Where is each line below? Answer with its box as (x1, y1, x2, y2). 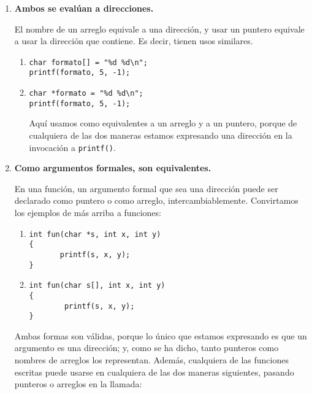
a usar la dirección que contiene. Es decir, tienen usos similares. (14, 34, 253, 47)
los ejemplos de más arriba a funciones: (14, 206, 161, 219)
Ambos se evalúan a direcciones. (14, 2, 154, 14)
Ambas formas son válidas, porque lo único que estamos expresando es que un (14, 329, 307, 342)
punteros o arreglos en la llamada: (14, 377, 142, 390)
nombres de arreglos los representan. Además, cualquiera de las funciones (14, 353, 289, 366)
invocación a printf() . (29, 141, 116, 153)
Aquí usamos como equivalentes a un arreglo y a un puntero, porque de (29, 117, 297, 129)
